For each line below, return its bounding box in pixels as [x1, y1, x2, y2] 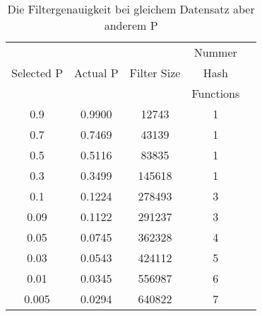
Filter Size [129, 64, 181, 81]
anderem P [104, 17, 158, 33]
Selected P [11, 64, 64, 81]
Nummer [193, 44, 237, 60]
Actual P [74, 64, 119, 81]
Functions [191, 85, 240, 101]
